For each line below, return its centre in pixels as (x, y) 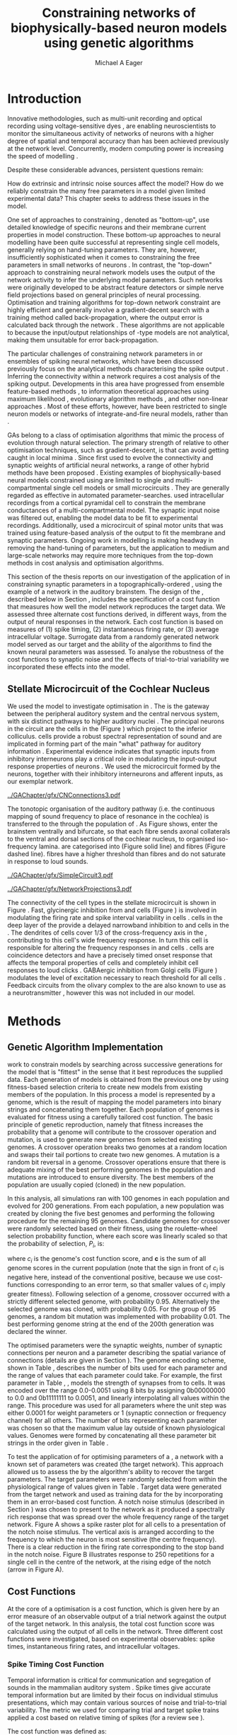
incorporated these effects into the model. (69, 667)
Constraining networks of (119, 13)
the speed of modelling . (43, 156)
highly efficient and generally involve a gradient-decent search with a (109, 310)
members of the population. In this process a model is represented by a (111, 1094)
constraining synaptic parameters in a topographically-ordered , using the (115, 584)
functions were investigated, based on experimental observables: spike (111, 1639)
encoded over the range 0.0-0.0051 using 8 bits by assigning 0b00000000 (116, 1390)
